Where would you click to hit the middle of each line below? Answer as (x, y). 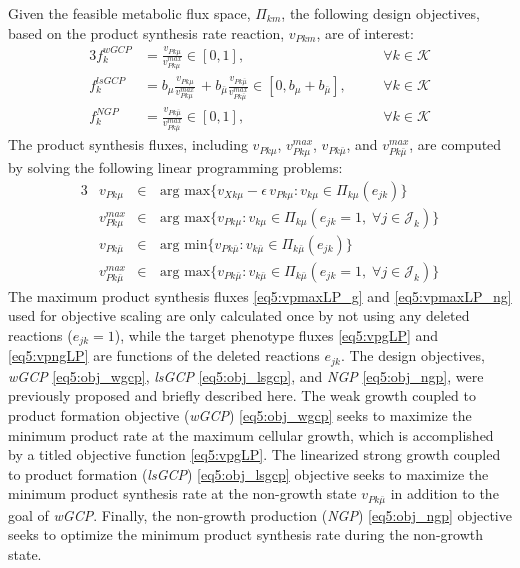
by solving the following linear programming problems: (175, 167)
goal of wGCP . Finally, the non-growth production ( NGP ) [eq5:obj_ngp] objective (260, 514)
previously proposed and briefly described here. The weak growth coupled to (242, 395)
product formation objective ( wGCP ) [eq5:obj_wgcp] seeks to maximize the (240, 414)
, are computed (455, 144)
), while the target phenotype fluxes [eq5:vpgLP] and (276, 334)
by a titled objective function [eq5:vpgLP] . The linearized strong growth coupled (254, 454)
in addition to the (444, 493)
